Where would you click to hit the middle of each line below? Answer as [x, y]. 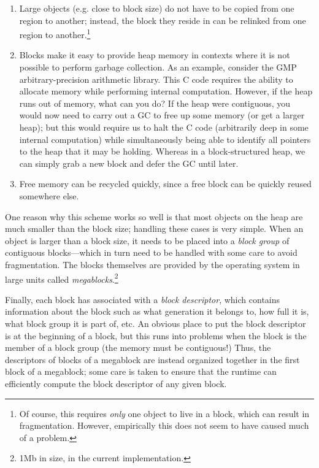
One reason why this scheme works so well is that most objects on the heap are [154, 216]
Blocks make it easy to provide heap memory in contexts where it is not [155, 55]
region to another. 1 [55, 33]
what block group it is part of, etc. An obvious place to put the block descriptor [156, 323]
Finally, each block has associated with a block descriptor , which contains [143, 299]
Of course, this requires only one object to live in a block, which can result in [164, 413]
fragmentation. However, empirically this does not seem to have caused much [164, 425]
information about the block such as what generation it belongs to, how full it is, [157, 311]
